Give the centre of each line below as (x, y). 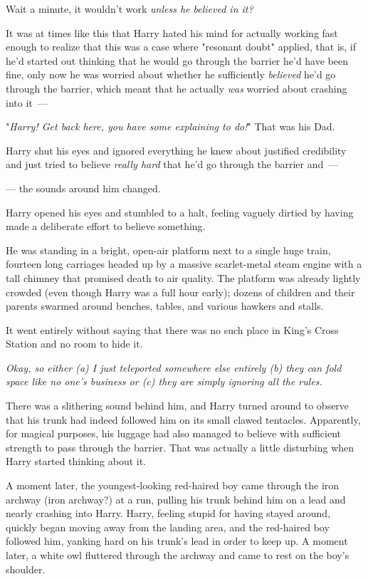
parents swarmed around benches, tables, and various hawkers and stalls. (165, 306)
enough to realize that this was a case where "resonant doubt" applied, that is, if (181, 47)
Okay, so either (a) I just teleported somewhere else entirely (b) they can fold (174, 367)
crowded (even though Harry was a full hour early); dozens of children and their (180, 292)
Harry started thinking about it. (76, 461)
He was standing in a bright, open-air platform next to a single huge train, (168, 250)
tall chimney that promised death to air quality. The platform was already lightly (183, 277)
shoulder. (26, 569)
